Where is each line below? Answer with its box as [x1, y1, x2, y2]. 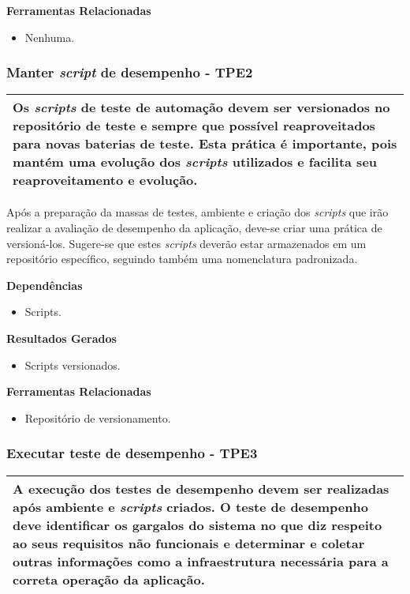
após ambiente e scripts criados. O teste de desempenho [13, 497, 368, 516]
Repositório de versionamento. [24, 409, 171, 426]
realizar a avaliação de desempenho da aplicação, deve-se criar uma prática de [6, 220, 382, 235]
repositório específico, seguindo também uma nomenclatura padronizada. [6, 250, 358, 267]
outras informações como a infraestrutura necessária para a [13, 551, 389, 570]
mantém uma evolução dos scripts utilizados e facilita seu [13, 152, 378, 171]
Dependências [6, 276, 83, 293]
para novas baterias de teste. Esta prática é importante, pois [13, 134, 397, 153]
